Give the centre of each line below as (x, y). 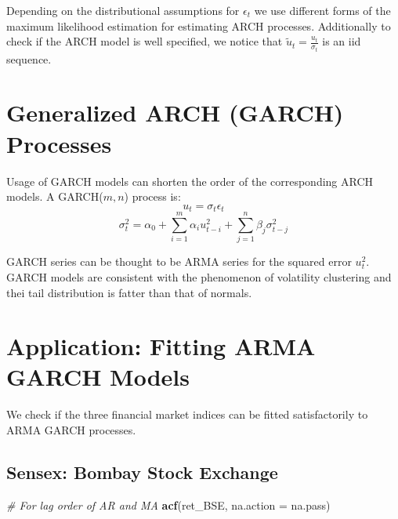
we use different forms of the (322, 10)
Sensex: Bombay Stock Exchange (142, 472)
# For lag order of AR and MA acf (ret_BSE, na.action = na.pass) (168, 504)
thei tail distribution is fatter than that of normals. (129, 292)
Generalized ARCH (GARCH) (175, 113)
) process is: (152, 196)
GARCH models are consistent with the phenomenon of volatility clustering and (199, 276)
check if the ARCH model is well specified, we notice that (145, 41)
